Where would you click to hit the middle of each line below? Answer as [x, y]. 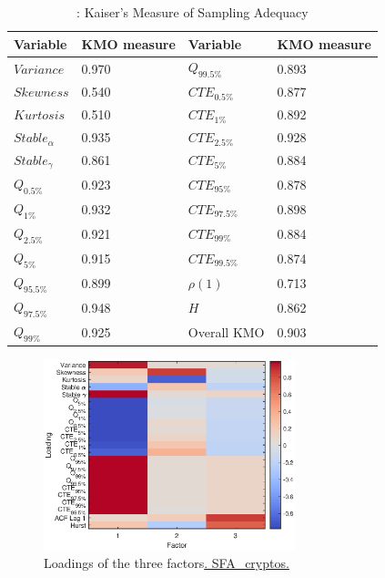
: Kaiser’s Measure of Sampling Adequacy [192, 12]
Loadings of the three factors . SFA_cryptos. [167, 563]
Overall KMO [226, 332]
